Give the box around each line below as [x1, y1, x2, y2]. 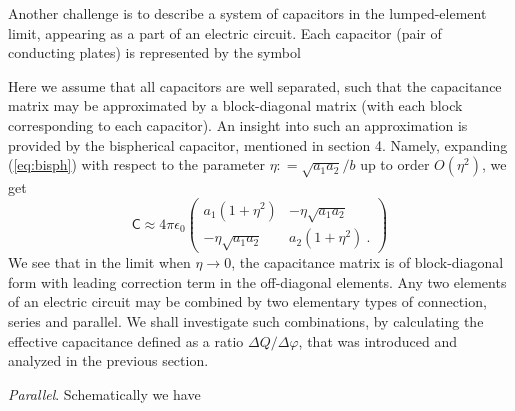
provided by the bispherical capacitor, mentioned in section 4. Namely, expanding [8, 134, 508, 155]
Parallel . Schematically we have [8, 383, 201, 404]
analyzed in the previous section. [8, 350, 209, 371]
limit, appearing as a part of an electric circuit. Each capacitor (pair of [8, 22, 442, 43]
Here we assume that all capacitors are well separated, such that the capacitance [8, 75, 502, 96]
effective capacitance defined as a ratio [8, 330, 244, 351]
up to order [360, 154, 430, 175]
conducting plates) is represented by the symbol [8, 42, 301, 63]
